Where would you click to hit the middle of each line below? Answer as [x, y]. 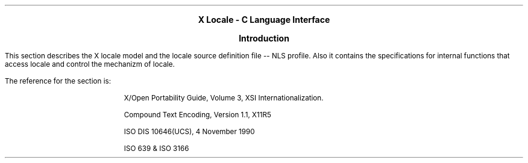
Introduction [264, 38]
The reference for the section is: [58, 81]
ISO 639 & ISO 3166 [156, 149]
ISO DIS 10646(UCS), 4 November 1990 [189, 132]
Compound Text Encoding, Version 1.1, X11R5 [197, 115]
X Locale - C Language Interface [264, 20]
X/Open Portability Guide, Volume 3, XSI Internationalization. [224, 98]
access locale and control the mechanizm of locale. [90, 64]
